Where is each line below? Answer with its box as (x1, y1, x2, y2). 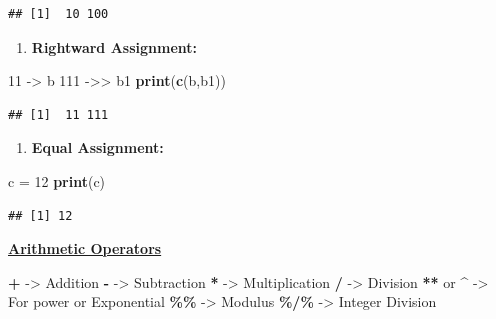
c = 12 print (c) (8, 170, 106, 191)
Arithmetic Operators (8, 238, 162, 259)
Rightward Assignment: (31, 36, 198, 57)
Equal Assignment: (31, 137, 164, 158)
